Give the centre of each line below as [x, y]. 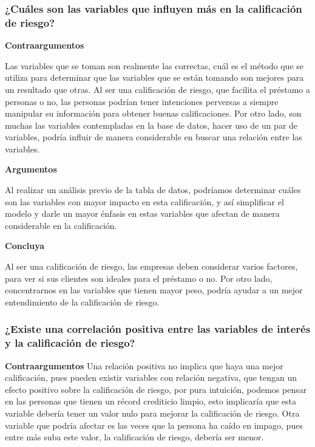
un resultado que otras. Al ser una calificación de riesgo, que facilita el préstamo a [158, 89]
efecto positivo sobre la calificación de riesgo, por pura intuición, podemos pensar [156, 389]
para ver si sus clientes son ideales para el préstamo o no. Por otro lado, [139, 278]
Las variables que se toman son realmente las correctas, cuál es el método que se [154, 65]
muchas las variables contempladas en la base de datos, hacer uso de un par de [151, 125]
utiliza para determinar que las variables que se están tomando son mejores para [154, 77]
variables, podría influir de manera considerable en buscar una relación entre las [154, 137]
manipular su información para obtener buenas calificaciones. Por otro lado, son [153, 113]
